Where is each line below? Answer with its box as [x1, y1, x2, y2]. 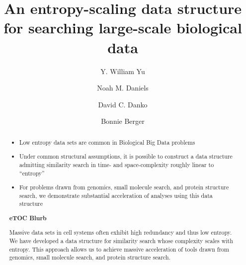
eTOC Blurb [9, 213, 47, 222]
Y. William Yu [100, 66, 145, 76]
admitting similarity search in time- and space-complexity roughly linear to [19, 160, 214, 169]
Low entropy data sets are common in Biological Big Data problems [19, 138, 195, 146]
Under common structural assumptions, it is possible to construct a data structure [19, 152, 233, 161]
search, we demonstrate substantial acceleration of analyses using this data [19, 191, 213, 199]
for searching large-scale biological [3, 17, 242, 38]
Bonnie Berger [101, 116, 145, 126]
